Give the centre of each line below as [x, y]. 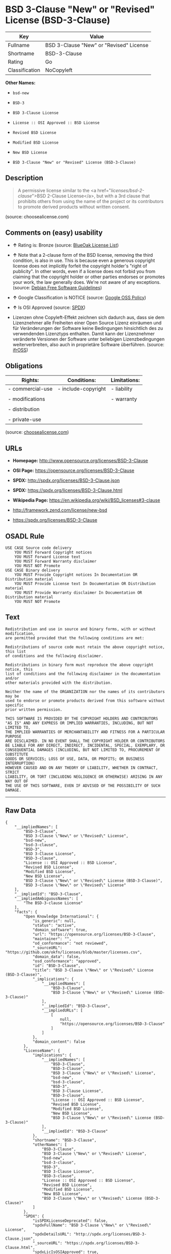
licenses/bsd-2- [127, 190]
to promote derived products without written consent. [74, 207]
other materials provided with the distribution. [59, 683]
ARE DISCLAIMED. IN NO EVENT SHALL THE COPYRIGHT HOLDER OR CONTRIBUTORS [85, 741]
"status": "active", [54, 925]
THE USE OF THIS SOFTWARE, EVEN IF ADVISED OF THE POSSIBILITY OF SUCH [83, 786]
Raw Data [21, 811]
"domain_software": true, [60, 930]
